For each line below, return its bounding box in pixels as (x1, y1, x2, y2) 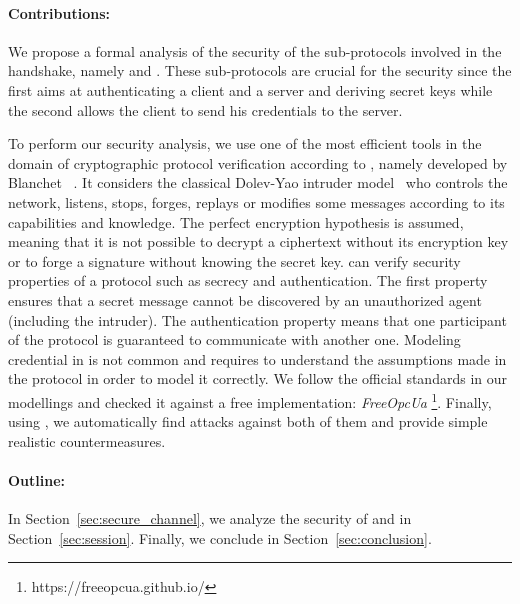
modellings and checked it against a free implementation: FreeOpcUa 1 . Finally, (8, 388, 492, 412)
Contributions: (8, 2, 110, 23)
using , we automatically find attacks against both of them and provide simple (8, 411, 488, 432)
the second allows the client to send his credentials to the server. (8, 99, 403, 120)
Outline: (8, 469, 66, 490)
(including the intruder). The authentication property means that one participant (8, 309, 507, 330)
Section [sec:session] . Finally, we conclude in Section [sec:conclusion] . (8, 527, 432, 548)
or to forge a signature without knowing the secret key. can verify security (8, 250, 461, 271)
